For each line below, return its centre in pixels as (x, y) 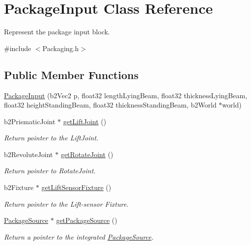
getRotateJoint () (87, 154)
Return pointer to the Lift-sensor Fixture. (66, 204)
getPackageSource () (87, 220)
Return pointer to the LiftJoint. (51, 138)
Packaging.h (61, 48)
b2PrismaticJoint (30, 121)
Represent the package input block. (57, 32)
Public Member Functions (71, 74)
